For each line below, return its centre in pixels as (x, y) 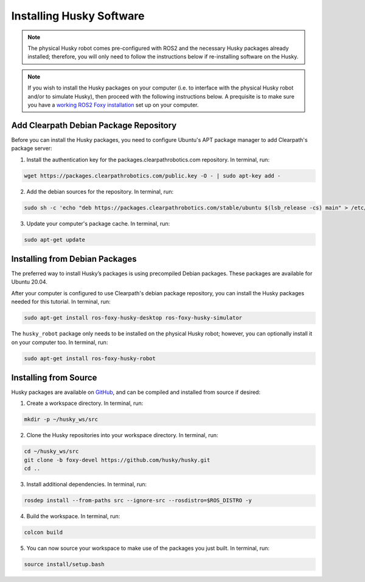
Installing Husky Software (78, 16)
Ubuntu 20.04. (30, 282)
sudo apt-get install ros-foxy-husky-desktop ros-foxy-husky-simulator (133, 318)
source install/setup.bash (64, 564)
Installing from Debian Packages (74, 259)
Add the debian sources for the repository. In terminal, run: (100, 191)
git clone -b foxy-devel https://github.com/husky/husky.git (117, 460)
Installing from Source (54, 377)
